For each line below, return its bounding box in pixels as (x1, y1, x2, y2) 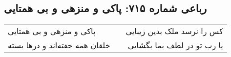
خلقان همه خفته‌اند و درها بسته (8, 39, 110, 51)
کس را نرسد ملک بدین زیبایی (126, 25, 223, 37)
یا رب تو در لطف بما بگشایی (127, 39, 223, 51)
